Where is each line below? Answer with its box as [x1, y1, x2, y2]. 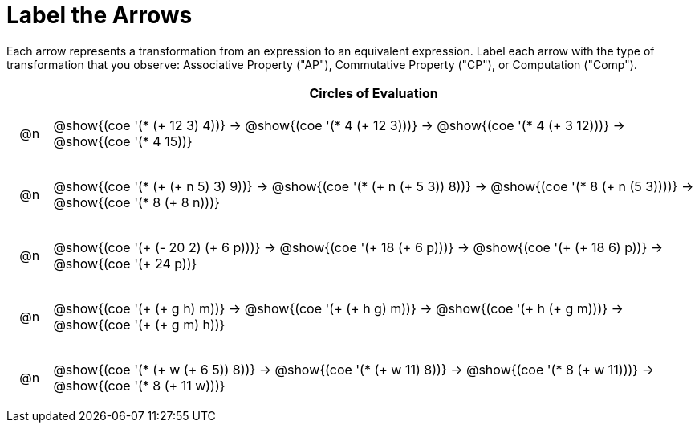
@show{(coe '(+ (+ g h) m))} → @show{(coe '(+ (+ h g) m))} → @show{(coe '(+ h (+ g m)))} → [53, 300, 624, 317]
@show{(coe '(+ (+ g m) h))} [53, 316, 226, 333]
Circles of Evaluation [309, 84, 438, 101]
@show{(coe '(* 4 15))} [53, 133, 193, 149]
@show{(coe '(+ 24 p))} [53, 255, 197, 272]
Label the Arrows [6, 2, 193, 29]
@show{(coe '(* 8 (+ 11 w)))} [53, 377, 226, 394]
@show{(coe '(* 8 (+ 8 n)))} [53, 194, 220, 210]
